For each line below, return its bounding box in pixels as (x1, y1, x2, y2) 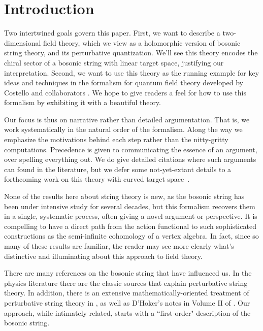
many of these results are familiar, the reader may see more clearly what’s (4, 241, 234, 251)
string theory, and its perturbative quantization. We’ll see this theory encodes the (4, 47, 258, 58)
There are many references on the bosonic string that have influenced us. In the (4, 268, 252, 278)
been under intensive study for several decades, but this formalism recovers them (4, 201, 255, 211)
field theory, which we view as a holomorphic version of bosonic (43, 37, 241, 48)
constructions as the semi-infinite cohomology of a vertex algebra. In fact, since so (4, 230, 259, 241)
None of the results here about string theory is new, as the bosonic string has (4, 191, 245, 202)
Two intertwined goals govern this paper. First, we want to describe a (4, 27, 220, 38)
